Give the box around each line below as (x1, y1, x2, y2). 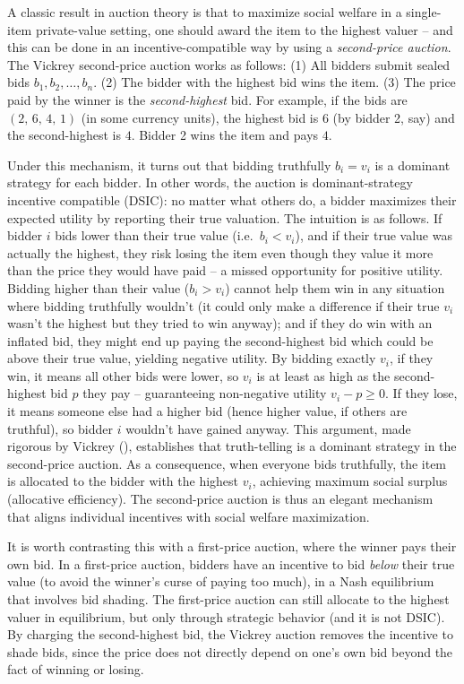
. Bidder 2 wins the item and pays (131, 126, 319, 144)
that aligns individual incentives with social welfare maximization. (7, 507, 370, 525)
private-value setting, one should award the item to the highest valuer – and (35, 20, 453, 39)
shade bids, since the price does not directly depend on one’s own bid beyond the (7, 642, 453, 661)
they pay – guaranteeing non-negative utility (82, 384, 327, 403)
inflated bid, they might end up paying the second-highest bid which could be (7, 331, 434, 350)
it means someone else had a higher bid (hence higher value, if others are (7, 402, 408, 420)
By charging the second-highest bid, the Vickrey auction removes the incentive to (7, 625, 453, 644)
